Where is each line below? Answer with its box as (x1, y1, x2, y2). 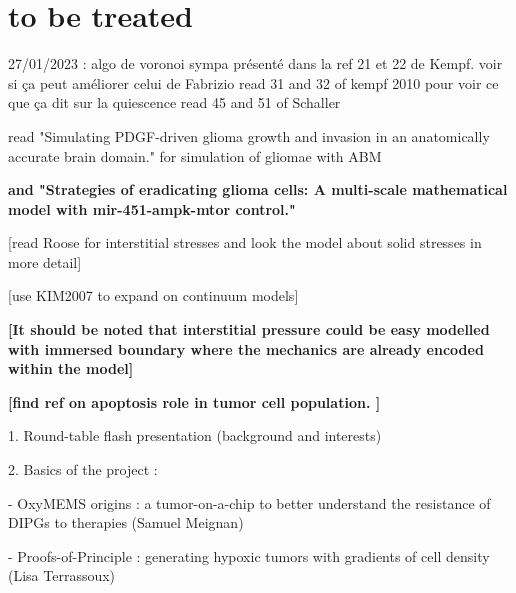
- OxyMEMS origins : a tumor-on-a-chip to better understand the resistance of (8, 492, 491, 513)
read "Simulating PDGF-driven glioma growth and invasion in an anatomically (8, 125, 490, 146)
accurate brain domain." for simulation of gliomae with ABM (8, 145, 382, 166)
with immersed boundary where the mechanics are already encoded (8, 338, 484, 359)
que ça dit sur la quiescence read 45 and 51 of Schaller (8, 92, 341, 113)
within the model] (8, 358, 134, 379)
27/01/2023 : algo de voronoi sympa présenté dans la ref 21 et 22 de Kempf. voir (8, 53, 503, 74)
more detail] (8, 251, 82, 272)
